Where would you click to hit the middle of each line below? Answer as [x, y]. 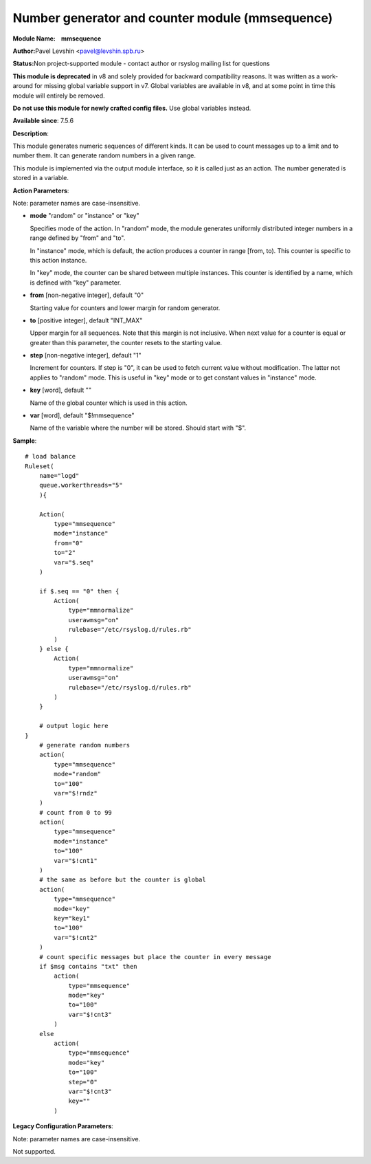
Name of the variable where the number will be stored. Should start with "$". [138, 428]
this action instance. [58, 260]
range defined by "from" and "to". [78, 238]
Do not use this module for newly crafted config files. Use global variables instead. [132, 108]
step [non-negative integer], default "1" [86, 355]
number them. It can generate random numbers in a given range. [104, 155]
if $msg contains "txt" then [88, 966]
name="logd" [59, 475]
